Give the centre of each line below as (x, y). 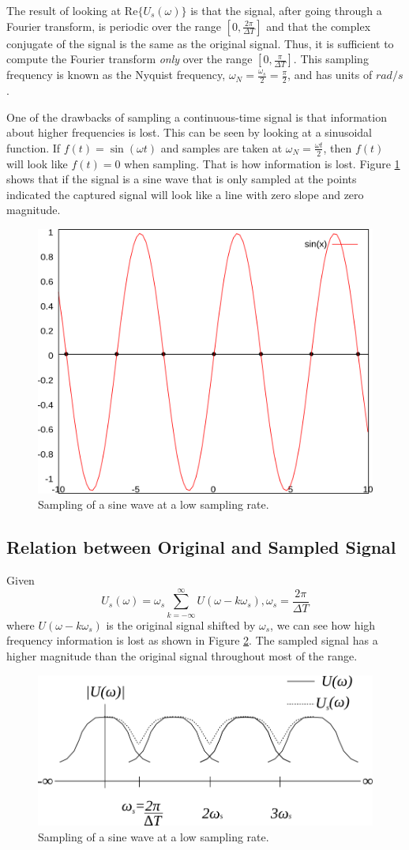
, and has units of (330, 75)
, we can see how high (323, 624)
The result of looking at (64, 10)
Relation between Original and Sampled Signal (201, 547)
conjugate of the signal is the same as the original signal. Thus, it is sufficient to (200, 43)
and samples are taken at (221, 147)
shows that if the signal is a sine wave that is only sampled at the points (182, 179)
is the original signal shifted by (181, 624)
